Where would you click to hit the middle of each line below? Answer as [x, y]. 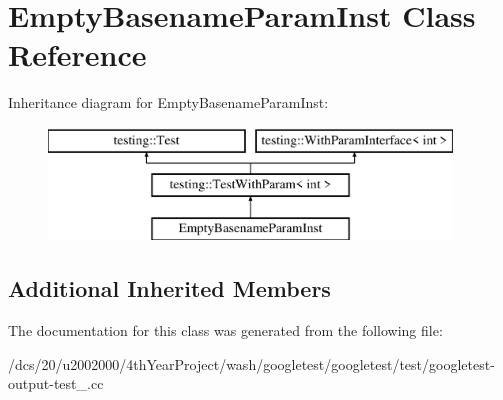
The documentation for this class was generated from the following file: [225, 330]
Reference [77, 54]
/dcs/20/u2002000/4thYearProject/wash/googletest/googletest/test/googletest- [251, 363]
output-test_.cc [56, 383]
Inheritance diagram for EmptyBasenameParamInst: [168, 102]
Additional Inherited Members [169, 288]
